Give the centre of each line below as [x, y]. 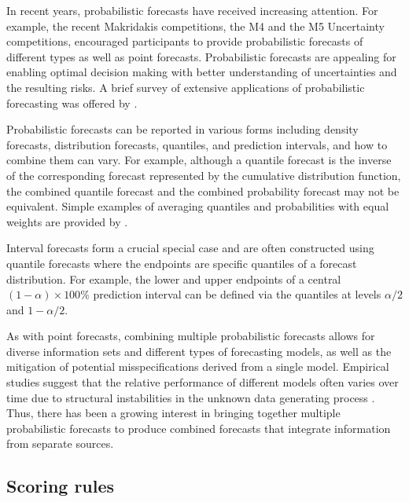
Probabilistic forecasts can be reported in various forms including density [182, 129]
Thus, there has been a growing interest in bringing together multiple [173, 413]
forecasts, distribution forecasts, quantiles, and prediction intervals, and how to [197, 144]
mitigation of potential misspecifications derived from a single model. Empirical [198, 366]
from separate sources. [60, 443]
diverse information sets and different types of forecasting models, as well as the [199, 351]
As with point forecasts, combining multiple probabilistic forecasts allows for [191, 336]
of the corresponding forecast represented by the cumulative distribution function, [204, 175]
